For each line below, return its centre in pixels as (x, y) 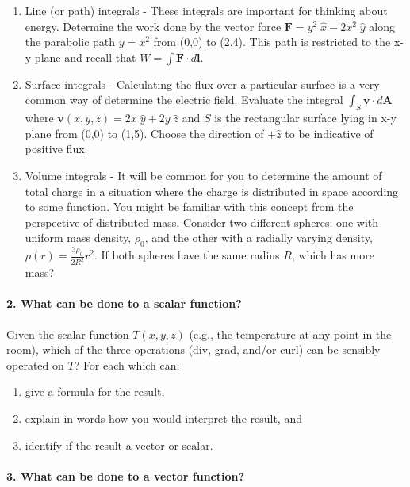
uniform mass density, (78, 238)
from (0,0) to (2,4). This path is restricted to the (272, 42)
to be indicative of (329, 133)
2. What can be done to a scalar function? (124, 303)
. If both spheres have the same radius (187, 255)
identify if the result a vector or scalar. (119, 445)
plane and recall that (85, 57)
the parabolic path (70, 42)
